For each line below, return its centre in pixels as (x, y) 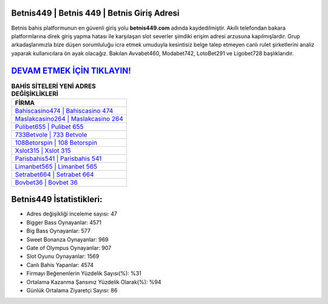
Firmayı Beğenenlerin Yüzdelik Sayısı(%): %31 (84, 274)
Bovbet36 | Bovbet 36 (46, 182)
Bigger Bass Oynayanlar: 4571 (64, 222)
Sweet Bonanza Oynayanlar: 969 (67, 239)
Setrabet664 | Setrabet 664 (54, 174)
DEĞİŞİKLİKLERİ (35, 93)
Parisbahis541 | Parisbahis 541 (58, 158)
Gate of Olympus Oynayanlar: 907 (69, 248)
